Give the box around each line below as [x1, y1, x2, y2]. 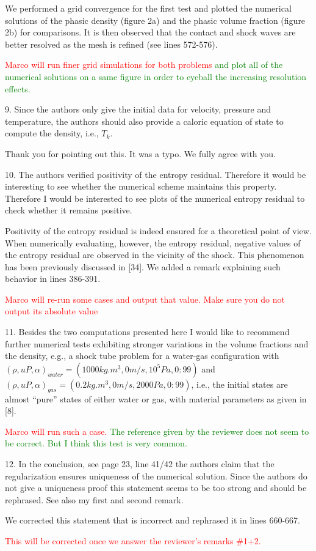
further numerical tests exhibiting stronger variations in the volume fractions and [5, 337, 309, 350]
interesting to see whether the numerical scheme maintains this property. [5, 180, 277, 193]
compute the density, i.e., [5, 127, 99, 139]
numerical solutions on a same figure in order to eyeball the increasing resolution [5, 70, 307, 83]
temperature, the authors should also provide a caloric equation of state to [5, 114, 284, 127]
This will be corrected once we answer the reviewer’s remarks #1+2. [5, 534, 261, 547]
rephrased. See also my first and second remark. [5, 493, 184, 506]
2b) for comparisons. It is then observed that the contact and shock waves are [5, 26, 296, 39]
